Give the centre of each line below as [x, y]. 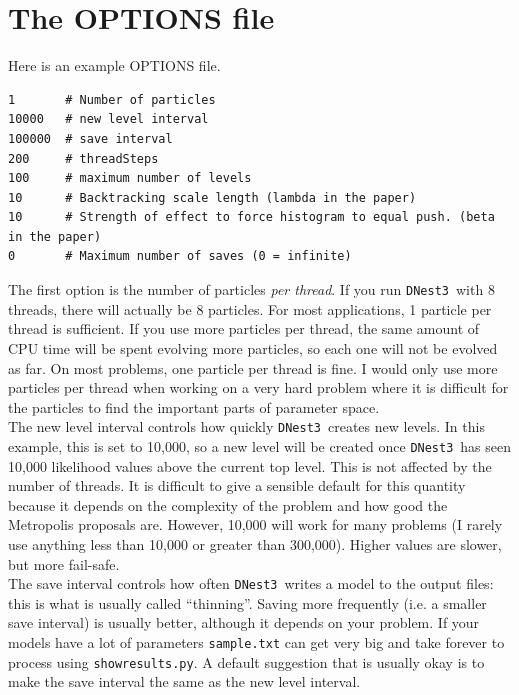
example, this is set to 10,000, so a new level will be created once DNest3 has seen [260, 445]
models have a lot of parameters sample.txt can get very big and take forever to [256, 642]
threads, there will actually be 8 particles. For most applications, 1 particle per [250, 308]
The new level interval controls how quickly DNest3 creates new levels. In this [246, 426]
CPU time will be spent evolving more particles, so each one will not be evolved [253, 347]
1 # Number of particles [112, 99]
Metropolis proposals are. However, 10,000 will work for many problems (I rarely [255, 524]
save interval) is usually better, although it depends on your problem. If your [244, 622]
